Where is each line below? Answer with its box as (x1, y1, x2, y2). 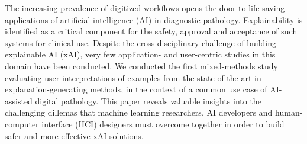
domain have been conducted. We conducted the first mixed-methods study (5, 59, 278, 72)
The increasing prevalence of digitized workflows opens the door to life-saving (5, 2, 285, 14)
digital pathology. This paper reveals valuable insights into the (35, 94, 261, 107)
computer (5, 117, 39, 130)
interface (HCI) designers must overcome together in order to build (41, 117, 285, 130)
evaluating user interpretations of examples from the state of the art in (5, 71, 261, 84)
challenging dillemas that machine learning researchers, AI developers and (5, 106, 273, 119)
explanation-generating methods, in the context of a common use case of (5, 83, 267, 95)
